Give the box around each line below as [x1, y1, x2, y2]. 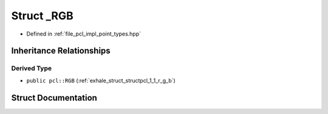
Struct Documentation [11, 92, 97, 103]
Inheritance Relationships [11, 46, 111, 56]
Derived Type [11, 64, 52, 72]
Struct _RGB [11, 9, 73, 22]
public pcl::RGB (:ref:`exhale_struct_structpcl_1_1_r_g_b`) [26, 77, 176, 84]
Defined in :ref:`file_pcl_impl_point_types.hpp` [26, 30, 142, 37]
